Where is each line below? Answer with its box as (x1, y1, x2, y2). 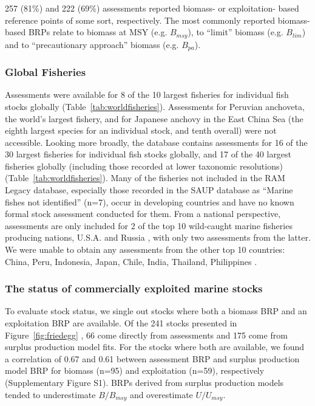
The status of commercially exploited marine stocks (5, 281, 263, 296)
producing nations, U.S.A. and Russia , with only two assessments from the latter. (5, 231, 311, 244)
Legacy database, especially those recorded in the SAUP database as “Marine (5, 184, 293, 196)
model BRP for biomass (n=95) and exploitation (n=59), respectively (5, 364, 265, 377)
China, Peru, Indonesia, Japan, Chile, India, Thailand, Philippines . (5, 255, 257, 267)
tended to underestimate (5, 388, 96, 401)
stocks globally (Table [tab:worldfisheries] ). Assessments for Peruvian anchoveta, (5, 100, 305, 112)
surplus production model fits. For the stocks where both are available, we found (5, 340, 305, 353)
